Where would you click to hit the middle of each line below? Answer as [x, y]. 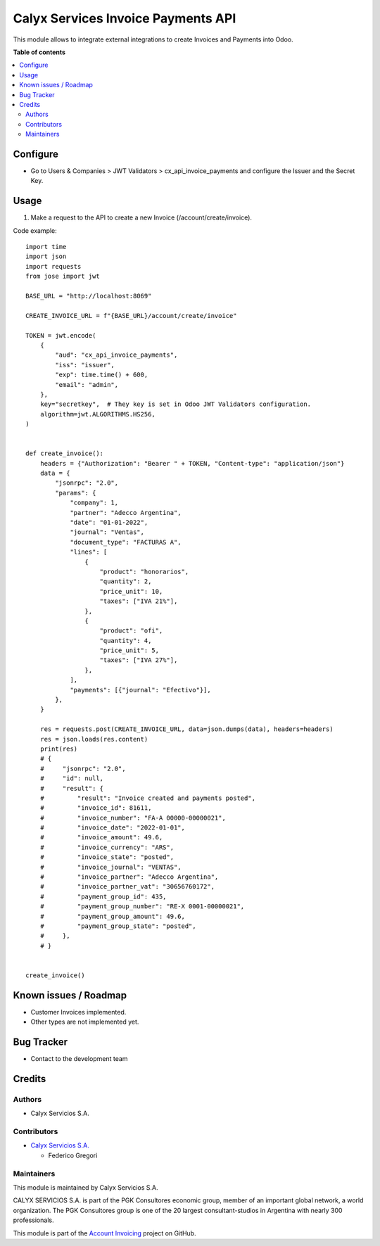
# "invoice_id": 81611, [96, 808]
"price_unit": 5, [129, 650]
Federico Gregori [73, 1155]
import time [46, 247]
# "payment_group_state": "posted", [118, 926]
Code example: [35, 230]
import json [46, 256]
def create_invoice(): [65, 453]
